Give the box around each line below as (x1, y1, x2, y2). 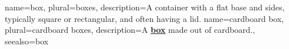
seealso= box (5, 35, 49, 47)
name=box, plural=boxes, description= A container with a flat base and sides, (5, 1, 285, 13)
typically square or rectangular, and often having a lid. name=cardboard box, (5, 12, 284, 24)
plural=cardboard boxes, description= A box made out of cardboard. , (5, 24, 255, 36)
